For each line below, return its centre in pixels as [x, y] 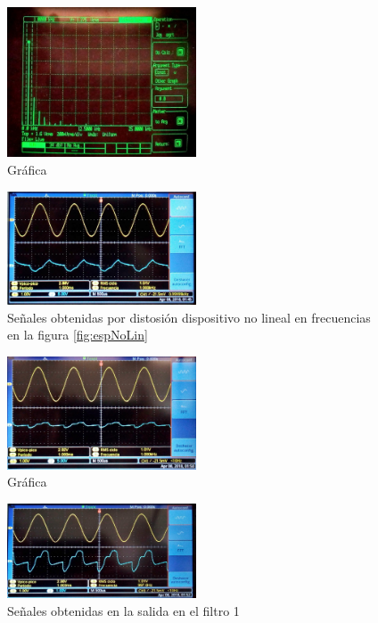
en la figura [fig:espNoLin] [78, 335]
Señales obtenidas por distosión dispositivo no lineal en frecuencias [189, 317]
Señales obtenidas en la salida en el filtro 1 [123, 610]
